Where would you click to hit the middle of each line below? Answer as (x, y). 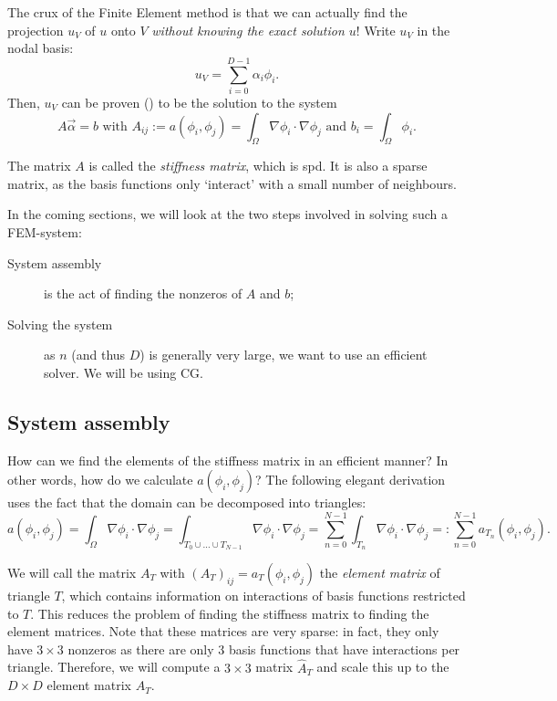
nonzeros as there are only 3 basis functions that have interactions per (264, 649)
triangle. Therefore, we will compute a (114, 667)
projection (36, 30)
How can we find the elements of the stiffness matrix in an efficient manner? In (228, 460)
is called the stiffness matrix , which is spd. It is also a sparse (258, 166)
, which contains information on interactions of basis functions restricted (263, 596)
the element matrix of (380, 573)
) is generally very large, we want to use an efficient (284, 355)
